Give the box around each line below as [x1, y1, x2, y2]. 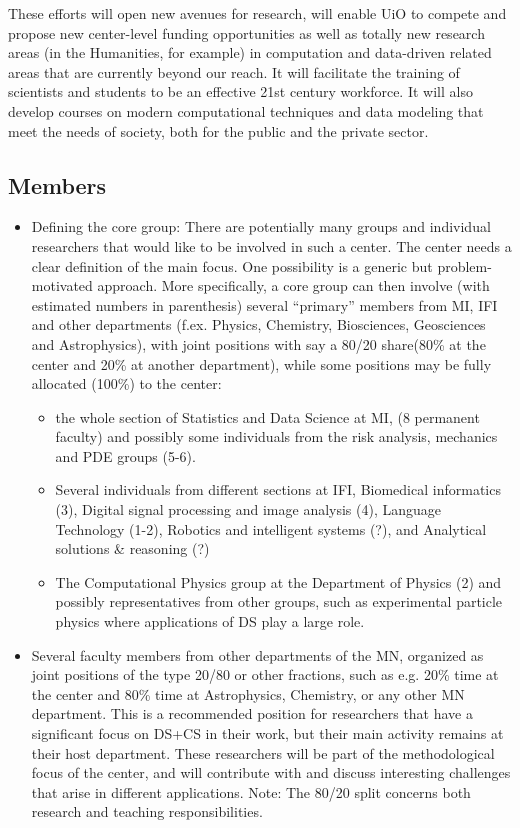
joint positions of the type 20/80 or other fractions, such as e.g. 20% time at [31, 664, 499, 685]
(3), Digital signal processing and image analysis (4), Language [55, 499, 442, 520]
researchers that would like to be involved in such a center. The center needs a [31, 235, 512, 256]
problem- [437, 255, 492, 276]
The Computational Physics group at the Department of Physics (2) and [55, 571, 502, 592]
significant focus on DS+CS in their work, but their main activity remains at [31, 723, 504, 744]
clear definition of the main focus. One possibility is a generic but [31, 255, 433, 276]
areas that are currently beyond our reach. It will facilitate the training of [8, 61, 460, 82]
